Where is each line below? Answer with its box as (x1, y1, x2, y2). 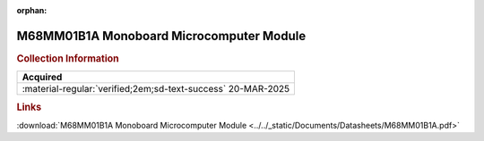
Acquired (22, 71, 63, 84)
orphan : (16, 5, 48, 15)
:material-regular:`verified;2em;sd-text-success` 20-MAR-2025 (22, 83, 290, 95)
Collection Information (16, 52, 120, 64)
